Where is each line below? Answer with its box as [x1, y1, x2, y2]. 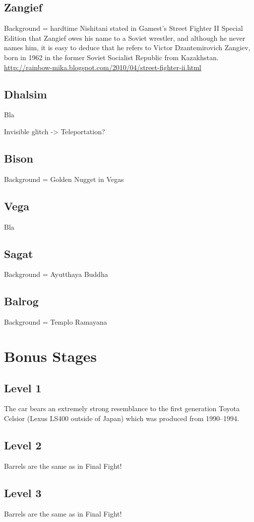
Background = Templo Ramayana [4, 317, 107, 327]
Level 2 [4, 437, 42, 452]
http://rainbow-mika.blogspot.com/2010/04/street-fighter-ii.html [4, 62, 201, 72]
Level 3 [4, 485, 42, 500]
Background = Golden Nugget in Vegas [4, 174, 124, 184]
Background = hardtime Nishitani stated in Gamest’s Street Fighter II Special [4, 23, 243, 33]
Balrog [4, 293, 39, 309]
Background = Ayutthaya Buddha [4, 269, 108, 279]
